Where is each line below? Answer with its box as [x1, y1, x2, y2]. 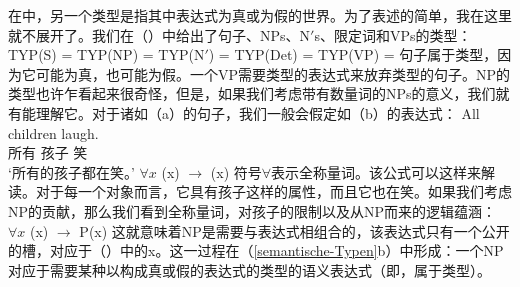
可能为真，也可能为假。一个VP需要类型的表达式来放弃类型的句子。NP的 [35, 63, 511, 84]
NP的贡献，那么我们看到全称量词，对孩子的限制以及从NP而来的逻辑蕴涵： [8, 200, 497, 221]
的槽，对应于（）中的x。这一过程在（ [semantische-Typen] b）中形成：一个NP [8, 240, 504, 261]
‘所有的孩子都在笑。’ [8, 161, 135, 182]
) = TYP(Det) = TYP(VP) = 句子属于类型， [208, 44, 498, 65]
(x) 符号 [210, 161, 262, 182]
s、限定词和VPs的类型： [314, 24, 472, 45]
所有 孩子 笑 [8, 142, 88, 163]
